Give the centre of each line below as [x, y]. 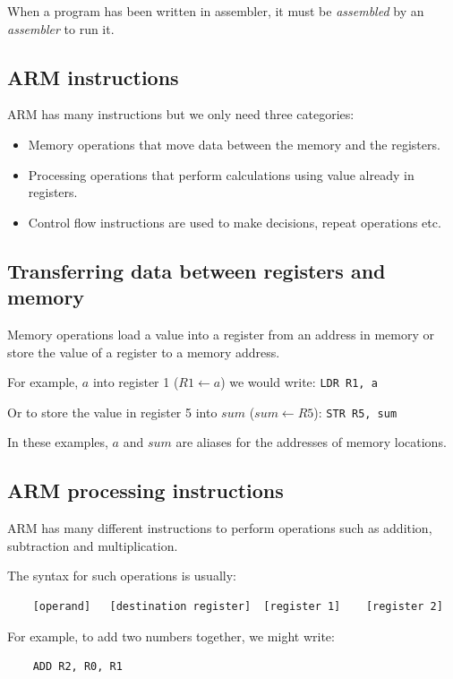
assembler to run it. [61, 28]
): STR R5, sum [355, 412]
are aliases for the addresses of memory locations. [311, 442]
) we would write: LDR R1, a [299, 382]
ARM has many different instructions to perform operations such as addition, [220, 528]
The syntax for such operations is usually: [122, 576]
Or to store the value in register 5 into [112, 412]
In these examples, [58, 442]
